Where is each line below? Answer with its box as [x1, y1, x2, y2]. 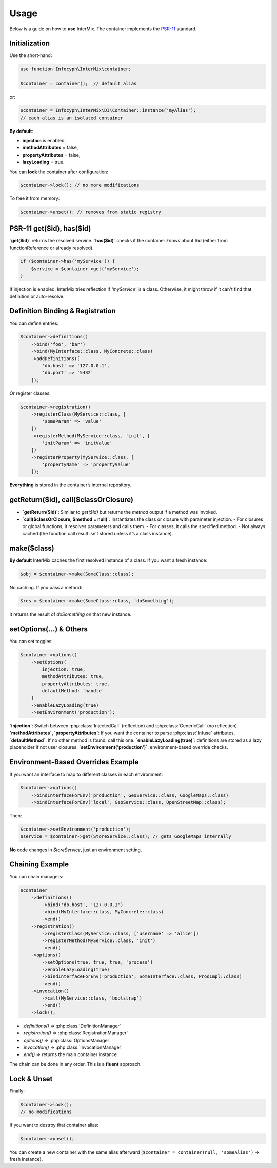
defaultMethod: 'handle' [42, 688, 105, 693]
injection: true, [42, 666, 86, 672]
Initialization [9, 39, 50, 48]
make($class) [9, 544, 54, 553]
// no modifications [20, 1109, 72, 1115]
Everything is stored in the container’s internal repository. [9, 482, 132, 488]
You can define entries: [9, 320, 59, 326]
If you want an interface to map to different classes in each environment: [9, 771, 163, 778]
